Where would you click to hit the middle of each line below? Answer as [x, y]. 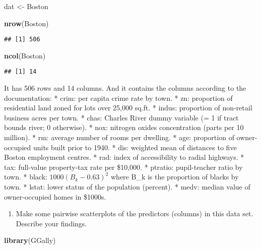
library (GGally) [30, 240]
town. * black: [26, 177]
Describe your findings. [51, 223]
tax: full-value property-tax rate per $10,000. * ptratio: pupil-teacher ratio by [123, 167]
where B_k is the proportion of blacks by [175, 177]
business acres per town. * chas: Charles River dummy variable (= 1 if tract [121, 117]
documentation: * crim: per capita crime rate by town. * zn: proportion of [118, 98]
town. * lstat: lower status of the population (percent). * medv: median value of [127, 187]
